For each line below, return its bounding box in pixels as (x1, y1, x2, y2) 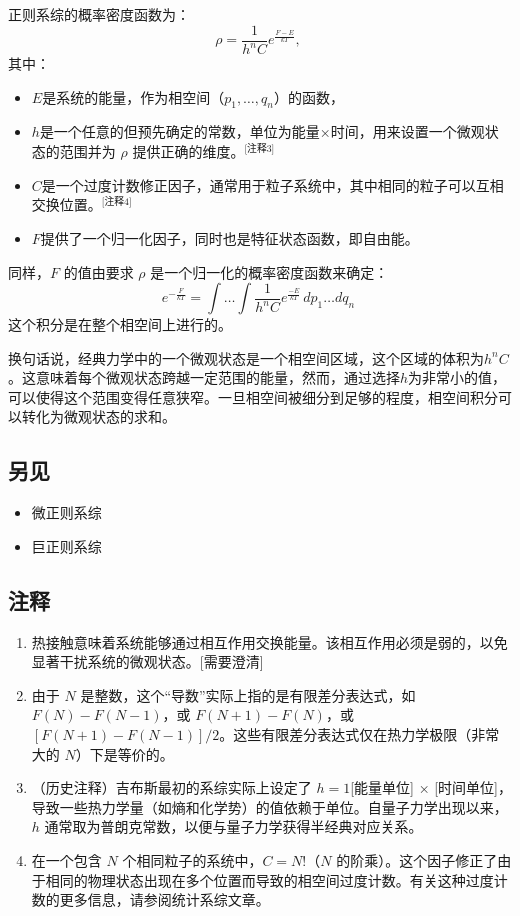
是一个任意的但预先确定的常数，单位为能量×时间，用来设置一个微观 (39, 121, 485, 142)
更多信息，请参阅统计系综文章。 (59, 889, 270, 910)
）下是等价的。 (75, 743, 174, 764)
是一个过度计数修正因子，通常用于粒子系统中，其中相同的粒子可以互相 (41, 174, 504, 195)
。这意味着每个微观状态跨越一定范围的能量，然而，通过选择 (8, 367, 400, 388)
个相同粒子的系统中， (122, 850, 263, 871)
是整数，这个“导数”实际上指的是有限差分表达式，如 (80, 684, 416, 705)
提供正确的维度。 (132, 141, 245, 162)
